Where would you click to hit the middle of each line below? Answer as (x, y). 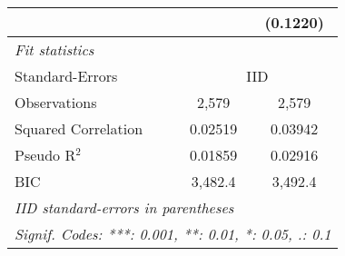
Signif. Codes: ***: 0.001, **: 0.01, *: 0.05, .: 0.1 (173, 234)
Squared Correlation (79, 128)
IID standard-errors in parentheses (124, 207)
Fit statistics (54, 49)
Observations (56, 102)
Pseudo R (45, 155)
